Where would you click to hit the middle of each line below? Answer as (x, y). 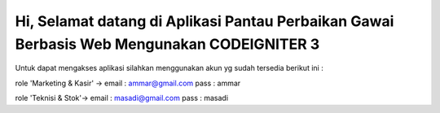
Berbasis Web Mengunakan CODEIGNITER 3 (167, 44)
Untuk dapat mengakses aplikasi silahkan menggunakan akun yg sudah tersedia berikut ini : (169, 68)
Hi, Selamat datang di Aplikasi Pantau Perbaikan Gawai (205, 21)
